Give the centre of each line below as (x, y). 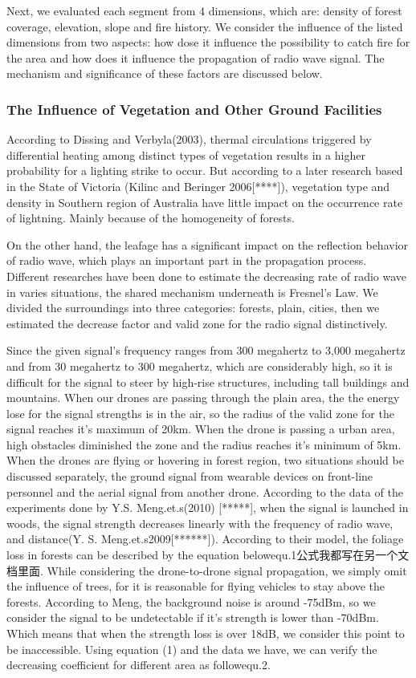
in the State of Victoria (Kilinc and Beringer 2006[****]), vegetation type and (198, 186)
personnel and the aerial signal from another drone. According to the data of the (205, 491)
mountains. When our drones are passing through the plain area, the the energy (203, 398)
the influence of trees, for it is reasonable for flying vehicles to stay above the (196, 586)
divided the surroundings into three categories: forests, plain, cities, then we (193, 308)
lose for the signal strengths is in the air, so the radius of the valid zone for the (200, 413)
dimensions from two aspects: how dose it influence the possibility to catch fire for (208, 42)
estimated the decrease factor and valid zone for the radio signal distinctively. (197, 323)
